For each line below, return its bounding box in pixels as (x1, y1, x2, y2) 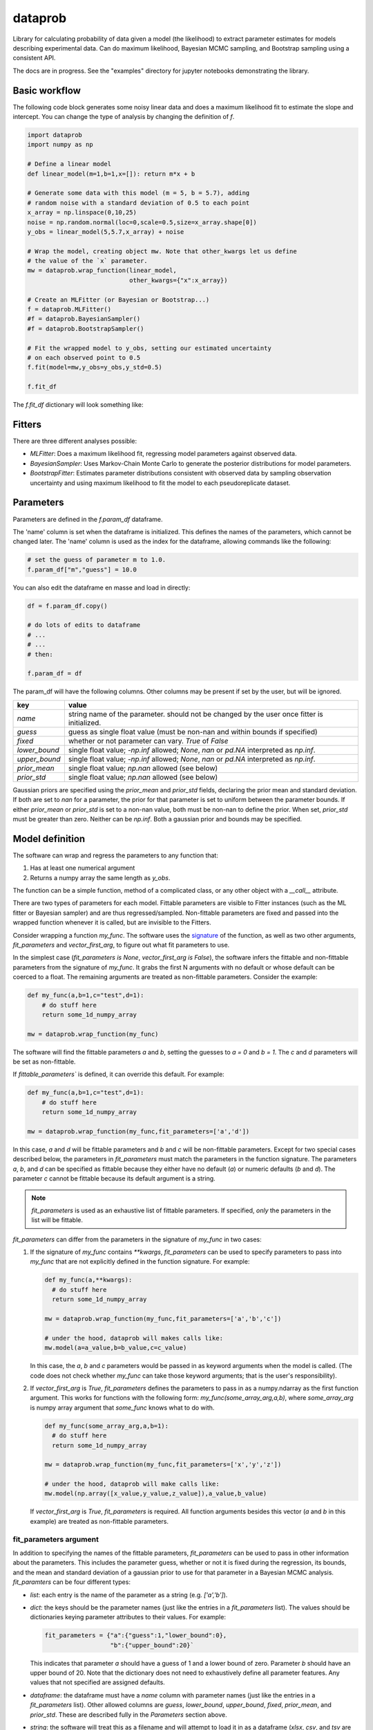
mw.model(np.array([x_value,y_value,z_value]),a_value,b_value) (44, 1490, 267, 1497)
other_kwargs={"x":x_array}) (128, 276, 228, 284)
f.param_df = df (27, 670, 83, 677)
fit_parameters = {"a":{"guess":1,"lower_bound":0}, (44, 1632, 227, 1639)
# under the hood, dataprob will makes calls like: (44, 1334, 224, 1342)
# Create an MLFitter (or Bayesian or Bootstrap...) (27, 295, 210, 304)
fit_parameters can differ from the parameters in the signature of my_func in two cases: (12, 1235, 262, 1244)
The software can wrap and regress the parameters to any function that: (12, 851, 219, 859)
